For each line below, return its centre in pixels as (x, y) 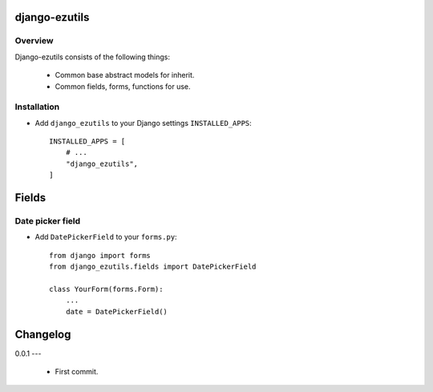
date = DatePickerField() (117, 311)
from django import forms (100, 255)
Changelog (43, 334)
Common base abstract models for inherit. (125, 75)
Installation (37, 107)
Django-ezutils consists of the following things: (93, 57)
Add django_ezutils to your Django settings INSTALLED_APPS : (143, 123)
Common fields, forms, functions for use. (123, 86)
